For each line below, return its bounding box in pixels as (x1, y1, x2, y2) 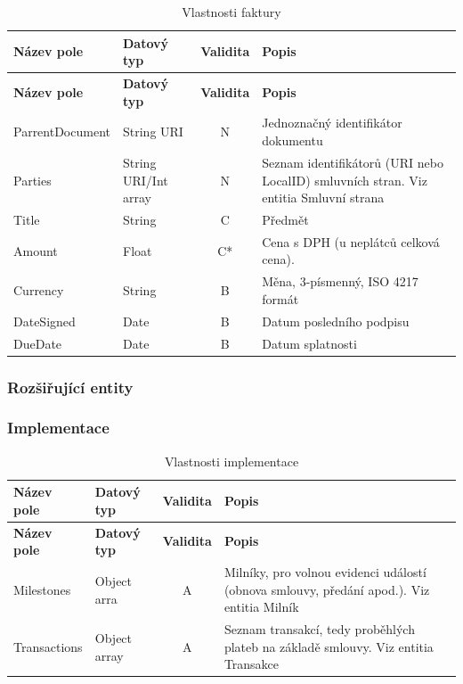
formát (262, 289, 299, 308)
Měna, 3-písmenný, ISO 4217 (262, 272, 418, 291)
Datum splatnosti (262, 334, 357, 352)
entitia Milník (223, 597, 299, 616)
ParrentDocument (13, 122, 110, 141)
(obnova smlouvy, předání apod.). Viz (223, 580, 430, 598)
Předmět (262, 210, 309, 228)
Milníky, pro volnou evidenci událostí (223, 563, 426, 581)
